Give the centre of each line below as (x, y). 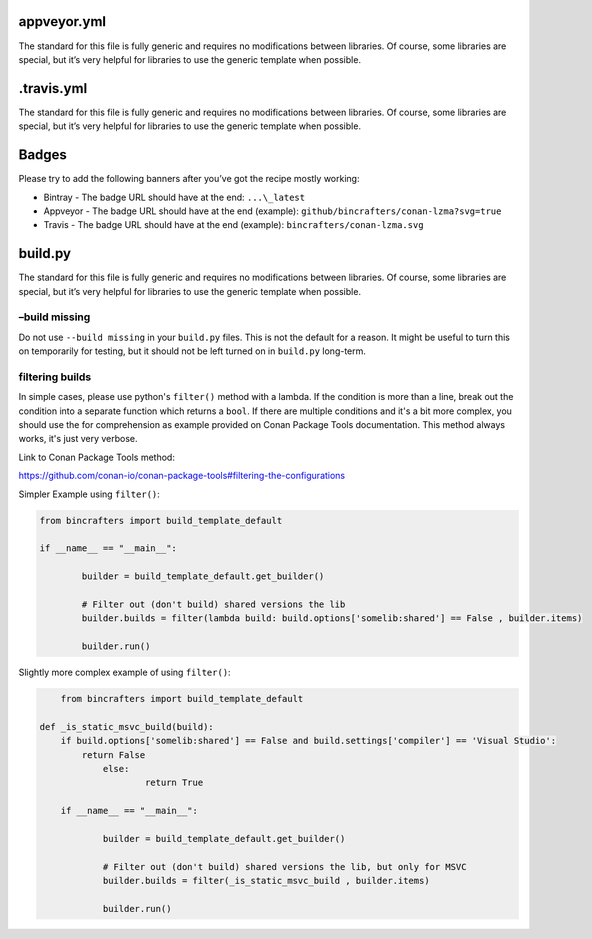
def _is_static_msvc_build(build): (126, 726)
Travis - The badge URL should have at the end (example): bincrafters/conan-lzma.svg (233, 225)
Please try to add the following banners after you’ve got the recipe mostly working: (189, 179)
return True (174, 783)
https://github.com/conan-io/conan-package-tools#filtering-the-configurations (182, 476)
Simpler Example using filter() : (89, 494)
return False (113, 754)
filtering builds (55, 377)
